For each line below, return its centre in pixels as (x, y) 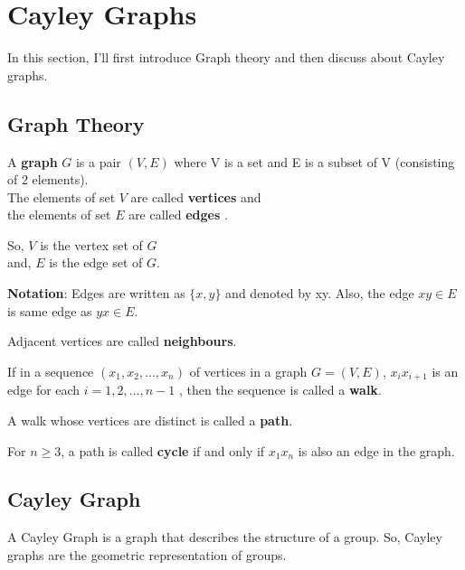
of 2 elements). (48, 179)
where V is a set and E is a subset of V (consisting (314, 161)
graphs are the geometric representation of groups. (147, 554)
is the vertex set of (91, 244)
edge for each (44, 390)
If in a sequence (51, 371)
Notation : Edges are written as (96, 293)
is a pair (98, 161)
